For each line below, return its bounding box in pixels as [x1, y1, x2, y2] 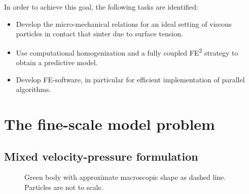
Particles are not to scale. [24, 181, 103, 192]
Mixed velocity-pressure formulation [4, 148, 198, 164]
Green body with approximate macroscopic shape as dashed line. [24, 172, 226, 182]
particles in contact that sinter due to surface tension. [16, 28, 183, 39]
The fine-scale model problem [4, 114, 215, 134]
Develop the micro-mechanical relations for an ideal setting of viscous [16, 18, 232, 29]
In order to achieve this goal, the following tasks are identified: [4, 2, 199, 12]
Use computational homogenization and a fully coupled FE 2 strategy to [16, 45, 238, 58]
